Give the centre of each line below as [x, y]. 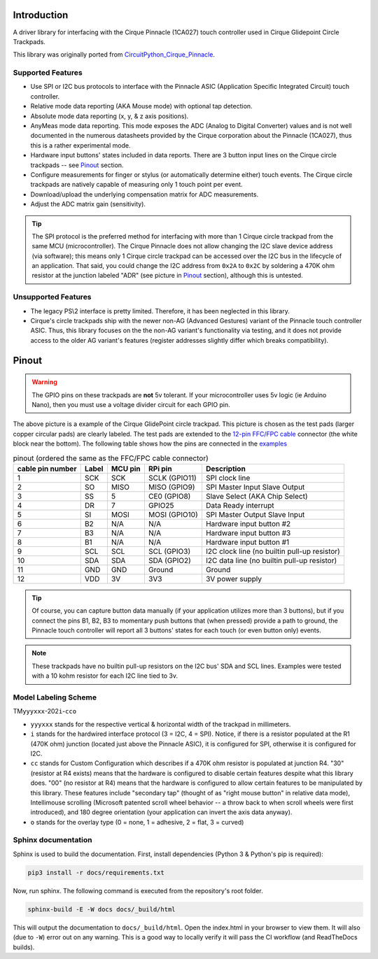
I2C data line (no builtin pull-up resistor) [271, 560]
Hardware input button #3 [248, 533]
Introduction [41, 15]
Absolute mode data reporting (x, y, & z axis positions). [110, 116]
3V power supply [234, 578]
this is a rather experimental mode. [80, 145]
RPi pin [160, 469]
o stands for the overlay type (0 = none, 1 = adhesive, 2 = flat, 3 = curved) [137, 822]
